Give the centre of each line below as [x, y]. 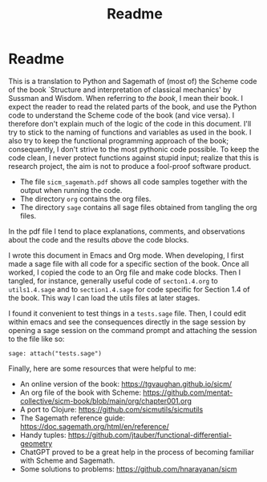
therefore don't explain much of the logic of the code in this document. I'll [130, 123]
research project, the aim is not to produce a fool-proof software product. [130, 166]
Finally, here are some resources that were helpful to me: [102, 368]
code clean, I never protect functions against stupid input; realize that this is [133, 158]
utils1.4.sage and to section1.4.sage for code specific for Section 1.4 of [129, 289]
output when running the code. [71, 190]
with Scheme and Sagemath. [67, 460]
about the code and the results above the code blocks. [99, 239]
